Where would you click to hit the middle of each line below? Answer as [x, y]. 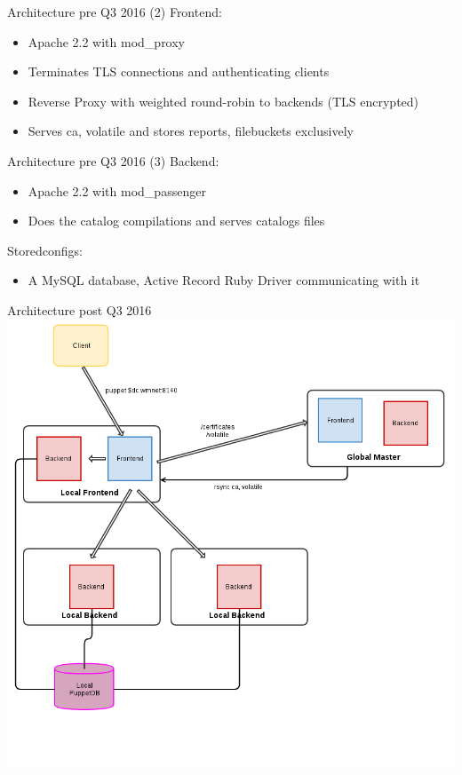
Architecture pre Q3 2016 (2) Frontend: [115, 12]
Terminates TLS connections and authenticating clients [179, 71]
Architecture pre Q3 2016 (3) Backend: [113, 160]
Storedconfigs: [45, 250]
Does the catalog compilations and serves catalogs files [176, 221]
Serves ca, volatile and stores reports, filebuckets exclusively [191, 131]
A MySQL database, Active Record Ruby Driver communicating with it [224, 280]
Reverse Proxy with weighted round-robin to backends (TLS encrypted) [223, 101]
